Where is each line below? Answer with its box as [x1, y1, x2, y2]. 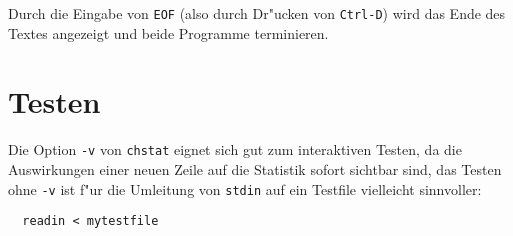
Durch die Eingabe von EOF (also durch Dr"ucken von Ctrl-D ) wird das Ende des [8, 3, 506, 23]
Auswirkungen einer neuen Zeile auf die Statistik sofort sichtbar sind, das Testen [8, 159, 502, 180]
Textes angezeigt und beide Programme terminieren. [8, 22, 329, 43]
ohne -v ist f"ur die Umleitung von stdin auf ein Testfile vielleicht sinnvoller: [8, 178, 482, 199]
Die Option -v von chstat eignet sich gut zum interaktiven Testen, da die [8, 139, 462, 160]
